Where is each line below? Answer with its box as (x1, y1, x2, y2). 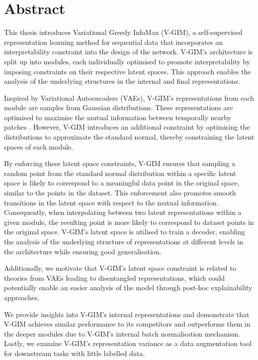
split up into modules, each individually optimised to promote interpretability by (4, 56, 251, 66)
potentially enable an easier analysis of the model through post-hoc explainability (4, 282, 253, 293)
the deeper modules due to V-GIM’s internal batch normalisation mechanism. (4, 328, 240, 339)
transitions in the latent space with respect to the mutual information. (4, 197, 219, 207)
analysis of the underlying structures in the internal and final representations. (4, 76, 240, 86)
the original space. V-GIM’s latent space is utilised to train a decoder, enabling (4, 226, 245, 237)
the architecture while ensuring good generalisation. (4, 246, 162, 256)
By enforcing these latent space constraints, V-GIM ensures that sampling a (4, 158, 236, 169)
